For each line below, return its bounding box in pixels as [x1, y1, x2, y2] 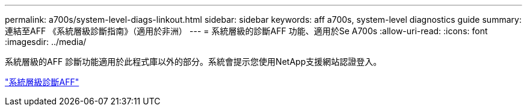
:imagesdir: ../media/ [5, 37, 87, 47]
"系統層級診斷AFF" [5, 77, 79, 87]
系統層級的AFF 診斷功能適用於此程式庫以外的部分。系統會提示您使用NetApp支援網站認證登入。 [5, 56, 382, 67]
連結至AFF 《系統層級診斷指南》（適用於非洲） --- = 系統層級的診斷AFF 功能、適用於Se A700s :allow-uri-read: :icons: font [5, 26, 488, 36]
